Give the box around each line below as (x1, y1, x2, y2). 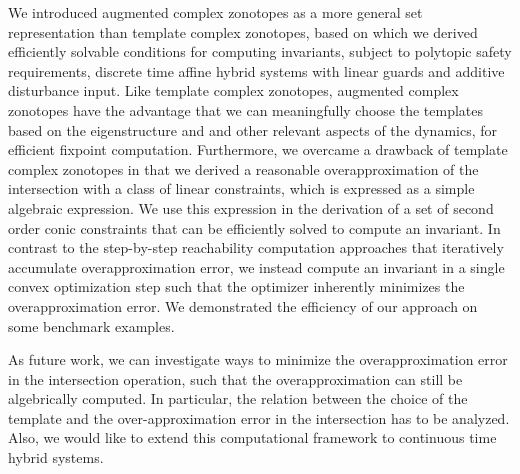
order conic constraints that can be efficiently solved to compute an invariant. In (8, 217, 501, 238)
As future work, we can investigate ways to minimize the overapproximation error (8, 349, 508, 370)
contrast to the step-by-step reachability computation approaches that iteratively (8, 237, 504, 258)
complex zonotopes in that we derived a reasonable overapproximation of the (8, 158, 479, 179)
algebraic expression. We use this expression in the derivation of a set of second (8, 197, 494, 218)
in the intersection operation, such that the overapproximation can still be (8, 368, 463, 389)
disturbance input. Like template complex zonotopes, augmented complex (8, 80, 459, 101)
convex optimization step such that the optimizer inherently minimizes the (8, 276, 465, 297)
